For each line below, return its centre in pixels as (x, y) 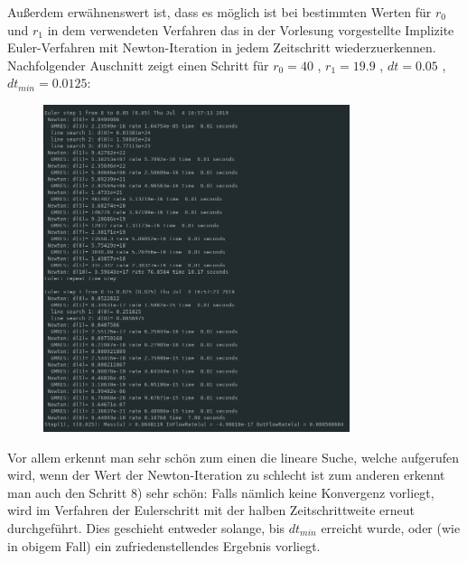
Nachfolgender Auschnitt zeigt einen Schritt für (138, 65)
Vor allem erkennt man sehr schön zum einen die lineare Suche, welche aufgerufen (233, 457)
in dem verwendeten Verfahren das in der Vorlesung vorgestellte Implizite (251, 29)
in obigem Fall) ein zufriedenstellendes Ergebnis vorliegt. (164, 545)
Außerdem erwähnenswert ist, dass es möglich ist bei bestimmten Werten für (219, 12)
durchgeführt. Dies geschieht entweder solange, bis (146, 527)
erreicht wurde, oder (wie (391, 527)
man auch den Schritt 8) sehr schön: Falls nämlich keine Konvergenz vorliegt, (221, 492)
